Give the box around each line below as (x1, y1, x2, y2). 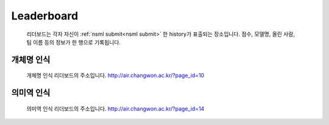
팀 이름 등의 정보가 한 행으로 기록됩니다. (26, 38, 121, 46)
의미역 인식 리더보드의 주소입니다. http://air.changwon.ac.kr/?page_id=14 (26, 105, 205, 112)
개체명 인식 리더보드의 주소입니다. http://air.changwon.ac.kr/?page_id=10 (26, 72, 205, 79)
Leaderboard (11, 9, 79, 22)
